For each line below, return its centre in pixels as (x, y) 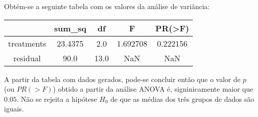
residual (27, 58)
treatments (27, 43)
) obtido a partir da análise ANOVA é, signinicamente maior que (153, 89)
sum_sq (70, 28)
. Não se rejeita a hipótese (57, 99)
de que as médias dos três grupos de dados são (182, 99)
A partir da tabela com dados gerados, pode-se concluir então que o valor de (122, 79)
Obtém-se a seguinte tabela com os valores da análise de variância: (107, 6)
